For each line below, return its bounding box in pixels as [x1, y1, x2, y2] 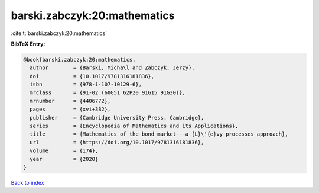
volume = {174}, [30, 147, 99, 154]
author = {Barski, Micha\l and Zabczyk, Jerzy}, [30, 65, 195, 71]
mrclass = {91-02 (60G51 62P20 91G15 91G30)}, [30, 89, 185, 96]
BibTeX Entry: [11, 40, 45, 47]
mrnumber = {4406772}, [30, 98, 111, 104]
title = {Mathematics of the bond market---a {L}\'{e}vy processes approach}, [30, 131, 289, 137]
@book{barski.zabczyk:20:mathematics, [23, 56, 136, 63]
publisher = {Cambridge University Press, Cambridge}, [30, 114, 204, 121]
